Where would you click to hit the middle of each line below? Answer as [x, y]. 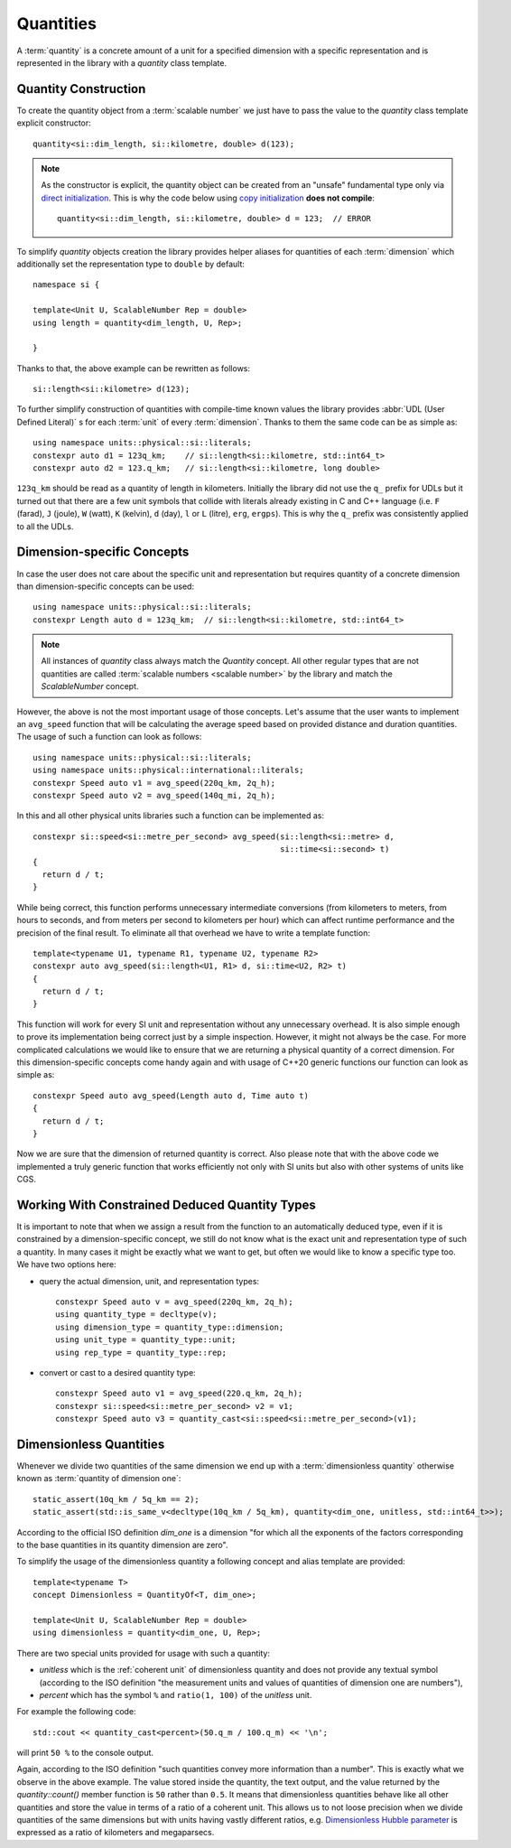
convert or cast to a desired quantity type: [117, 1372]
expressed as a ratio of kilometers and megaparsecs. [116, 1833]
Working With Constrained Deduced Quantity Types [166, 1204]
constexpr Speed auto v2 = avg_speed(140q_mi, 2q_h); [154, 795]
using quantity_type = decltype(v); [136, 1315]
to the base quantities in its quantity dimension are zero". [122, 1545]
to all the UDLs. [45, 526]
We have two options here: [66, 1265]
